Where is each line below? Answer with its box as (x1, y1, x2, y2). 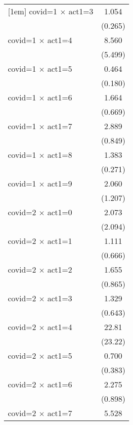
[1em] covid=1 (8, 5, 57, 17)
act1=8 (47, 149, 72, 160)
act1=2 (47, 264, 72, 275)
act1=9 (47, 178, 72, 189)
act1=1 (47, 235, 72, 246)
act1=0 (47, 206, 72, 218)
